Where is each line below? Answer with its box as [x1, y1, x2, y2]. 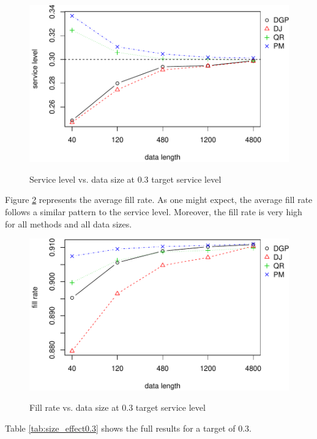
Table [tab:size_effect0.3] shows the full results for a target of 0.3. [5, 421, 252, 434]
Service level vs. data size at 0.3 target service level [29, 172, 222, 185]
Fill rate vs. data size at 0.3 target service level [29, 401, 206, 414]
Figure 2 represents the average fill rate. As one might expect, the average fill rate [5, 193, 313, 206]
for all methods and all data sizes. [5, 217, 132, 230]
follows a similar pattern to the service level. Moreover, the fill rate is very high [5, 205, 302, 218]
